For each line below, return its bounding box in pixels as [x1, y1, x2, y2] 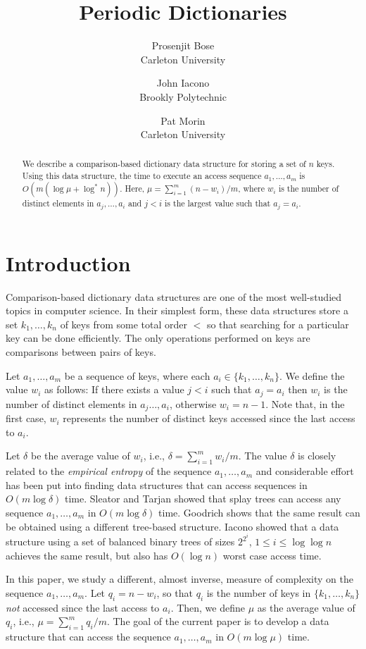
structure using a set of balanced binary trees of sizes [6, 534, 235, 549]
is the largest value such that [165, 197, 271, 209]
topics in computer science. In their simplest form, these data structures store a [6, 303, 348, 318]
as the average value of [257, 600, 355, 614]
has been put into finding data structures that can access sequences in [6, 477, 308, 492]
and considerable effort [255, 464, 354, 478]
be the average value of [30, 448, 130, 463]
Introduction [6, 248, 131, 277]
